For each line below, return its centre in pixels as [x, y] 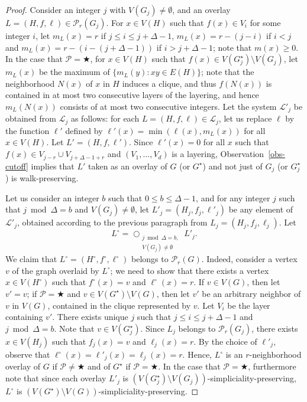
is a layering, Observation [218, 154]
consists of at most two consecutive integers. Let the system [168, 106]
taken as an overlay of [128, 166]
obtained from [31, 118]
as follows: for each [105, 118]
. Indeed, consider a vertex [249, 259]
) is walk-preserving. [42, 178]
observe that [28, 354]
